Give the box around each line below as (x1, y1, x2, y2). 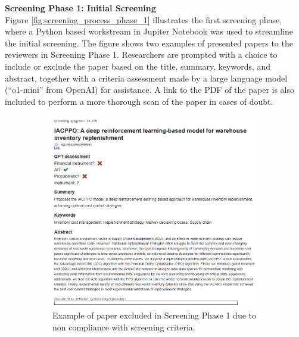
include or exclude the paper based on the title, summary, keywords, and (5, 60, 271, 72)
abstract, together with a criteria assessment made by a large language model (5, 71, 288, 84)
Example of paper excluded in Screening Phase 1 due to (52, 308, 257, 321)
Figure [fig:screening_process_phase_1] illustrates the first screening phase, (5, 13, 282, 26)
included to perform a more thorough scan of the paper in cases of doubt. (5, 95, 273, 107)
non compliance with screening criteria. (52, 320, 195, 333)
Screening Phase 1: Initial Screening (5, 2, 156, 14)
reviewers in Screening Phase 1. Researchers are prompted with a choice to (5, 48, 278, 61)
